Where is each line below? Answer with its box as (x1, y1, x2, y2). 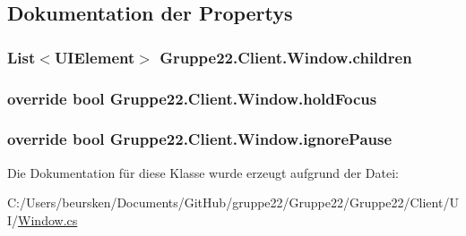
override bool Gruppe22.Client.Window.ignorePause (7, 128, 393, 150)
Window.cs (18, 210, 78, 229)
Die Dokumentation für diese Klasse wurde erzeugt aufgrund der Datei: (7, 163, 399, 181)
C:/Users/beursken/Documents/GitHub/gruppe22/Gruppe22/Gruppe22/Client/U (7, 193, 459, 212)
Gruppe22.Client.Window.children (160, 46, 412, 68)
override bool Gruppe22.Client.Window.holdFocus (7, 87, 377, 109)
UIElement (54, 46, 135, 68)
